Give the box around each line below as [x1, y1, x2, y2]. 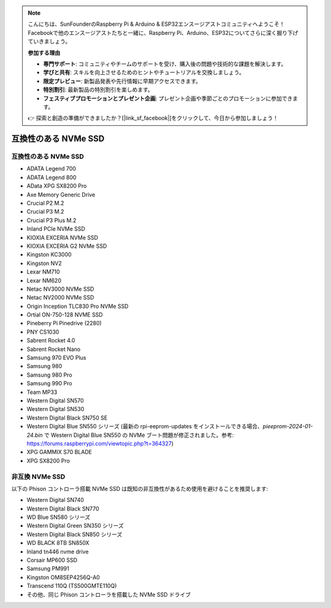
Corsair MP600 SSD [26, 556, 78, 564]
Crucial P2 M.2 [26, 199, 64, 207]
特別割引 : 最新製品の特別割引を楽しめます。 [43, 86, 153, 93]
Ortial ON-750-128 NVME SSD [26, 311, 104, 318]
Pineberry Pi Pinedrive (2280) [26, 320, 102, 327]
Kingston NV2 [26, 260, 63, 267]
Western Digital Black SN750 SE [26, 414, 108, 421]
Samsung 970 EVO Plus [26, 354, 86, 361]
